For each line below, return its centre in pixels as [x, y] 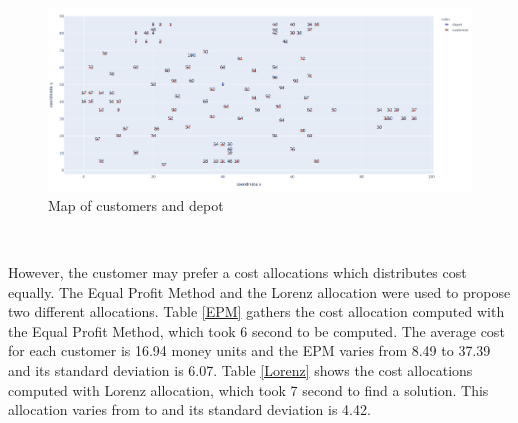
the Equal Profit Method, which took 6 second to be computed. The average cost [256, 330]
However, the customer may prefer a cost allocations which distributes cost [237, 271]
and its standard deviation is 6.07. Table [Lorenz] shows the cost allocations [240, 369]
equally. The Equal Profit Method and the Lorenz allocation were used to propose [259, 291]
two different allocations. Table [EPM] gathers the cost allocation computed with [256, 311]
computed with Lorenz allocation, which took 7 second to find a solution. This [248, 389]
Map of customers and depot [136, 204]
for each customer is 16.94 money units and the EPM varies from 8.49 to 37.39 [249, 350]
